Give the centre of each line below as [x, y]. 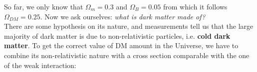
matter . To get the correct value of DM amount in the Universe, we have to [121, 45]
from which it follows [195, 6]
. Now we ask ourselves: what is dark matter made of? [123, 16]
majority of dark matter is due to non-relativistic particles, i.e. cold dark [117, 36]
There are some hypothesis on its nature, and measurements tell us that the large [129, 26]
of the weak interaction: [40, 65]
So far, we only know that [44, 6]
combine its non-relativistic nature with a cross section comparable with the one [127, 55]
